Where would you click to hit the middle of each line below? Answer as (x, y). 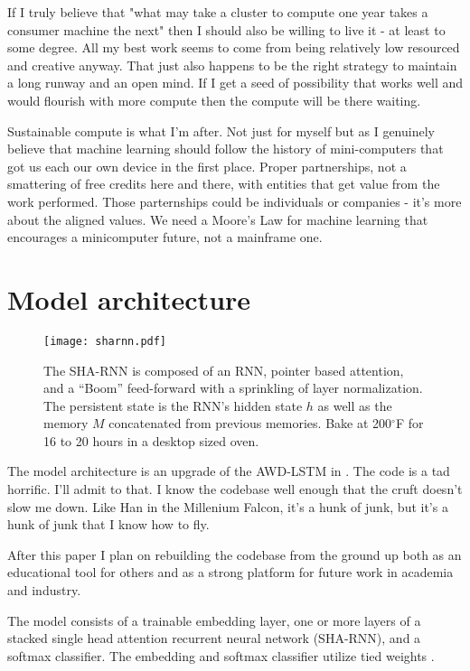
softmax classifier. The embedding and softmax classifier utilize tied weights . (221, 655)
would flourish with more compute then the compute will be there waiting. (214, 100)
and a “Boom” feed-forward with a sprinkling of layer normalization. (233, 388)
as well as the (355, 405)
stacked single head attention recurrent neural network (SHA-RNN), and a (214, 638)
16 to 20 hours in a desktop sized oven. (151, 440)
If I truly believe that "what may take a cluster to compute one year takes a (218, 12)
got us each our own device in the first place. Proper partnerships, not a (207, 166)
